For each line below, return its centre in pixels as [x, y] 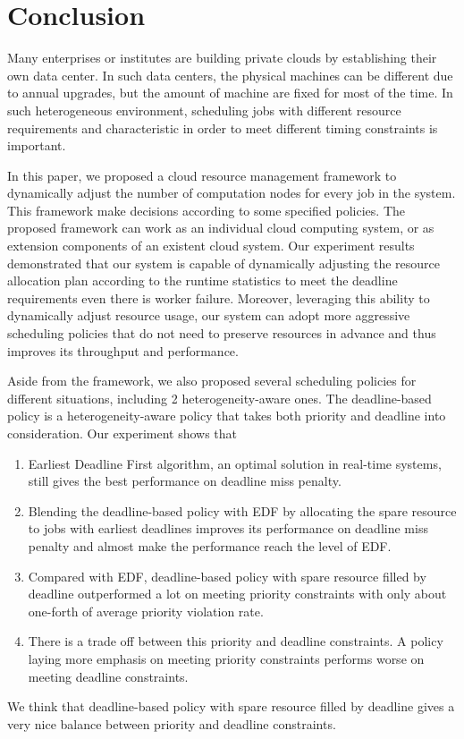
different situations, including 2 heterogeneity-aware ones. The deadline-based [219, 398]
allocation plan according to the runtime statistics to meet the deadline [202, 280]
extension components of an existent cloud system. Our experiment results [211, 246]
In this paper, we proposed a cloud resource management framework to [202, 175]
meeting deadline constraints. [108, 676]
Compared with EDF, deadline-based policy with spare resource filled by [227, 576]
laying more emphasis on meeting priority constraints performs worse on [226, 658]
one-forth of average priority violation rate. [146, 611]
